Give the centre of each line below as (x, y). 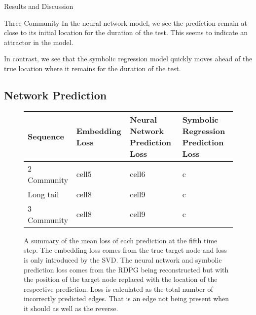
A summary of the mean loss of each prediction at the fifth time (121, 240)
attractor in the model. (39, 42)
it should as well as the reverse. (71, 308)
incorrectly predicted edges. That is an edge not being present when (127, 298)
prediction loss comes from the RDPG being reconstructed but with (126, 269)
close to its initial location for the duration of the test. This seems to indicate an (126, 32)
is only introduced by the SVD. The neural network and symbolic (123, 259)
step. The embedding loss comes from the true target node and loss (125, 250)
